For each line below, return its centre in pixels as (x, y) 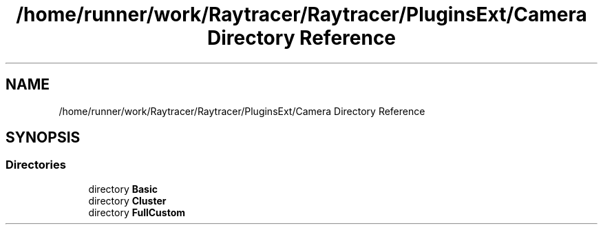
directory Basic (123, 189)
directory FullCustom (137, 212)
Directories (36, 165)
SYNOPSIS (43, 138)
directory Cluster (127, 200)
